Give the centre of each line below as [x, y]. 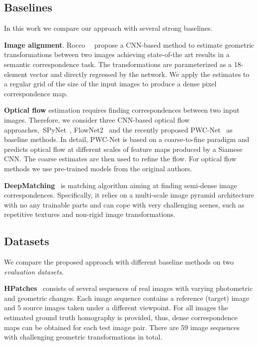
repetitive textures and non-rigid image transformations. [90, 214]
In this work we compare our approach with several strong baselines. [108, 28]
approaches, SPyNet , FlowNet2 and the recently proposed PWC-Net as [118, 129]
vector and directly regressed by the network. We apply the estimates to [139, 74]
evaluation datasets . [34, 271]
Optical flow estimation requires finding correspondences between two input [122, 110]
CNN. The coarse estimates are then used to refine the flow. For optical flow [120, 159]
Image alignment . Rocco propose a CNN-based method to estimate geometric [129, 44]
